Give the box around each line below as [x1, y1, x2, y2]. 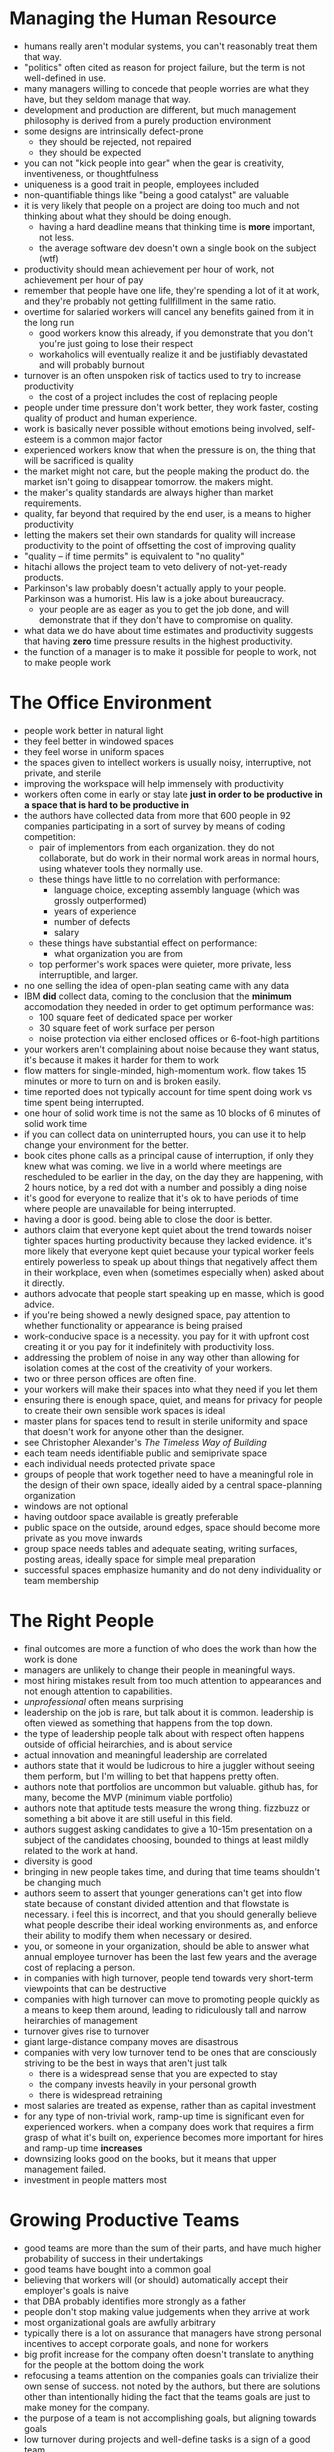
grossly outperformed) [53, 894, 147, 906]
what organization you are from [53, 947, 184, 959]
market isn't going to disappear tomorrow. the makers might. [23, 475, 274, 487]
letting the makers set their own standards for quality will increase [23, 528, 296, 541]
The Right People [9, 1610, 155, 1632]
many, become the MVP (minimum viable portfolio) [23, 1791, 234, 1803]
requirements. [23, 497, 82, 509]
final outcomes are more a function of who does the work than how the [23, 1642, 317, 1654]
